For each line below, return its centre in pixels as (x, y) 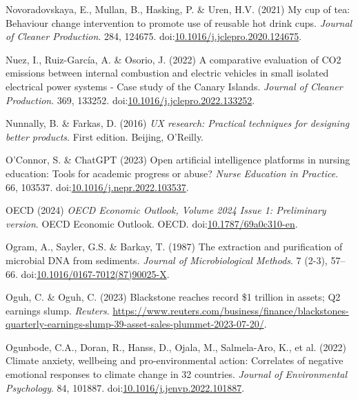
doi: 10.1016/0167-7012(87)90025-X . (95, 273)
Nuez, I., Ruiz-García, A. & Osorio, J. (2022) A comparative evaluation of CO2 (173, 59)
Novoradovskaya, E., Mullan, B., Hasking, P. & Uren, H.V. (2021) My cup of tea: (178, 9)
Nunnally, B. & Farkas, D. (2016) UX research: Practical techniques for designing (178, 123)
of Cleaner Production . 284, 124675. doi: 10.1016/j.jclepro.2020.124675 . (154, 36)
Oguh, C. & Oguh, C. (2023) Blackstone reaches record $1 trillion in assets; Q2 (173, 297)
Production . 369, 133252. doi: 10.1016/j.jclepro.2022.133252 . (130, 100)
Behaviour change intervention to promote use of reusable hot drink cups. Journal (179, 22)
